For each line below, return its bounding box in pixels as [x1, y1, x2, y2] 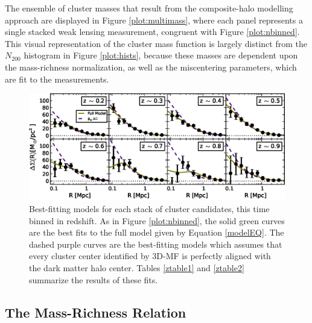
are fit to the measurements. [5, 72, 109, 85]
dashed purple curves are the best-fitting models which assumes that [29, 237, 282, 250]
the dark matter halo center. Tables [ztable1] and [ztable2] [29, 261, 244, 274]
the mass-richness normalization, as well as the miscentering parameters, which [5, 60, 297, 73]
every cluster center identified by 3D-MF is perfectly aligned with [29, 249, 271, 262]
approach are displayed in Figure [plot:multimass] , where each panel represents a [5, 13, 303, 26]
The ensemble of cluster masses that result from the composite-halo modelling [5, 2, 293, 14]
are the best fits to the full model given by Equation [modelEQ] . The [29, 226, 284, 239]
